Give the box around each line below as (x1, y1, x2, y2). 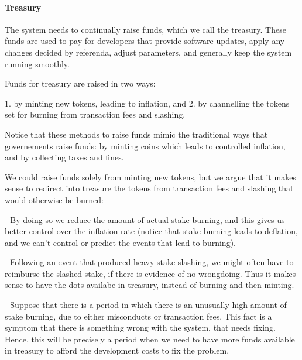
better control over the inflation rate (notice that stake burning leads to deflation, (5, 225, 298, 237)
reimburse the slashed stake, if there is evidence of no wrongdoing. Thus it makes (5, 267, 296, 279)
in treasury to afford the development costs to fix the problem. (5, 344, 229, 356)
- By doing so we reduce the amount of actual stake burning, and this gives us (5, 213, 285, 225)
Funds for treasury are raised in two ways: (5, 77, 156, 90)
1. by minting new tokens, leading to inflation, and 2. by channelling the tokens (5, 97, 290, 109)
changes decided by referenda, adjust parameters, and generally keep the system (5, 46, 292, 58)
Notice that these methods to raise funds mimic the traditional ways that (5, 128, 268, 140)
